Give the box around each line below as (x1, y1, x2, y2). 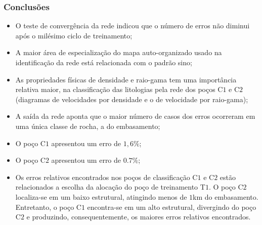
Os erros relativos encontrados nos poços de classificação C (15, 171, 198, 182)
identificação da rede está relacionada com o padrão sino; (15, 57, 192, 67)
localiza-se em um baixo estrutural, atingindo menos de (15, 191, 187, 202)
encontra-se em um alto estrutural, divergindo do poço (87, 201, 256, 212)
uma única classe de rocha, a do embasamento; (15, 120, 160, 131)
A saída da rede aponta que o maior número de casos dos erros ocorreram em (15, 111, 255, 121)
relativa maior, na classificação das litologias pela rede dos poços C (15, 84, 223, 95)
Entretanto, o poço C (15, 201, 81, 212)
